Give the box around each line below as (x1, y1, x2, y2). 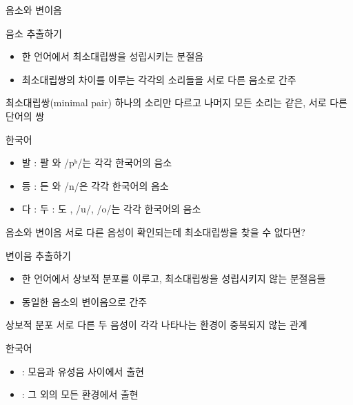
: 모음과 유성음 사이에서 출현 (21, 364, 144, 378)
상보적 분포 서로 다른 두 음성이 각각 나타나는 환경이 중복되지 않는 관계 (6, 317, 307, 332)
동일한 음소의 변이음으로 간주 (21, 294, 148, 308)
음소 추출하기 (6, 26, 62, 40)
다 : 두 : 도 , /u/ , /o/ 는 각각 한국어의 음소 (21, 201, 201, 216)
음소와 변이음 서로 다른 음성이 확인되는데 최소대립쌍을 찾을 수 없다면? (6, 224, 305, 239)
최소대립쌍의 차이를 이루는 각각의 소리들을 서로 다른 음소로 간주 (21, 72, 296, 86)
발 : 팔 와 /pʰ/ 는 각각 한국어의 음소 (21, 155, 172, 170)
